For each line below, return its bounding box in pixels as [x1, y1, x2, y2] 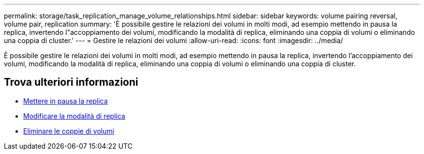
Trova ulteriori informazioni [4, 76, 138, 89]
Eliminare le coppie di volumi [23, 126, 114, 135]
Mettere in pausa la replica [23, 96, 108, 105]
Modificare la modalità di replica [23, 111, 125, 120]
